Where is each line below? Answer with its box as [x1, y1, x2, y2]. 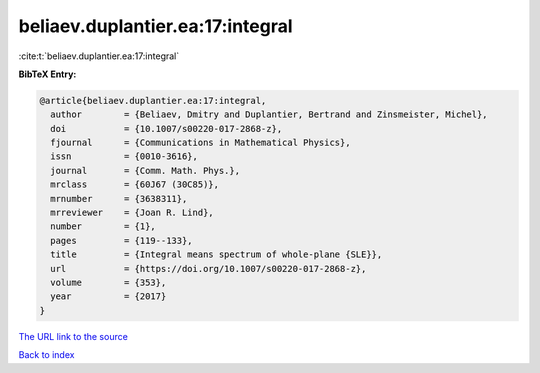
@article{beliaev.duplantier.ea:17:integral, [39, 95, 267, 106]
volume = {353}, [50, 277, 167, 288]
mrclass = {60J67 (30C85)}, [50, 179, 220, 190]
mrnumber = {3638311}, [50, 193, 188, 204]
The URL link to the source [18, 330, 129, 342]
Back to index [18, 349, 75, 361]
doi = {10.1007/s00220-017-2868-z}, [50, 123, 283, 134]
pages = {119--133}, [50, 235, 194, 246]
